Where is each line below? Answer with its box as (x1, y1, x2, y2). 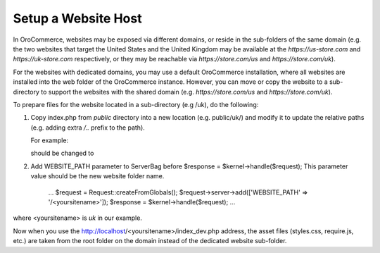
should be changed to (30, 149, 94, 158)
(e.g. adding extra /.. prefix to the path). (30, 123, 146, 132)
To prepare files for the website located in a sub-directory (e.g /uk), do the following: (13, 100, 259, 109)
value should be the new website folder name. (30, 172, 165, 180)
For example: (30, 136, 69, 144)
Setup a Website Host (13, 11, 142, 26)
